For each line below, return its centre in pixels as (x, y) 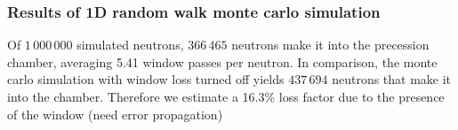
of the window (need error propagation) (115, 114)
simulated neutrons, (130, 45)
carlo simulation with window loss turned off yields (146, 79)
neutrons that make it (392, 79)
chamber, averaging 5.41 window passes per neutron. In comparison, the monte (222, 61)
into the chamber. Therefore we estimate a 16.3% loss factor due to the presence (226, 96)
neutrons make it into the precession (330, 45)
